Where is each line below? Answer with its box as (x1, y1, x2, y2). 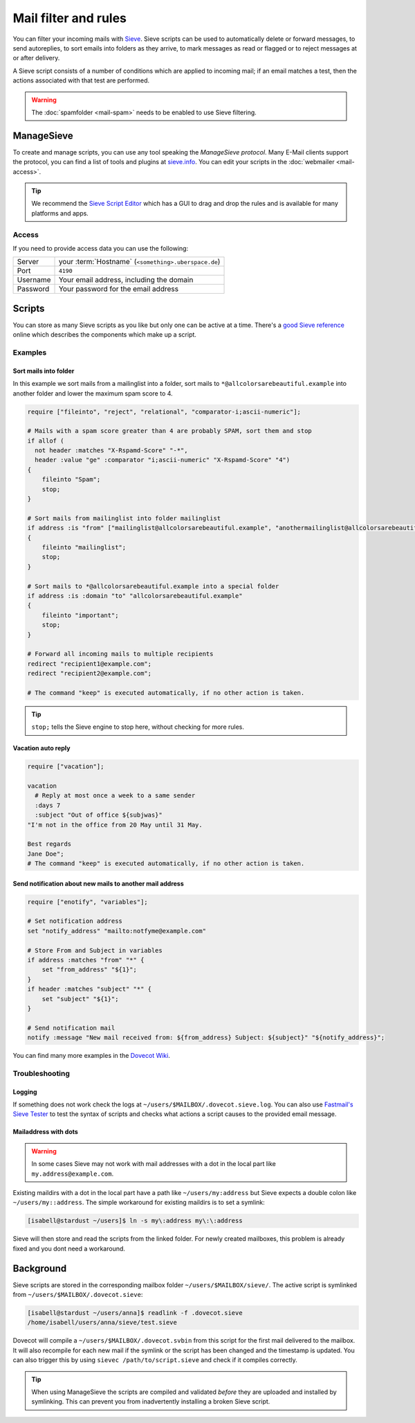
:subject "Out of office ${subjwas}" (35, 811, 163, 819)
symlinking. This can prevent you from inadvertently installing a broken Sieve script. (31, 1397, 270, 1406)
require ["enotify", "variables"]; (27, 898, 148, 905)
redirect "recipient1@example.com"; (27, 660, 152, 668)
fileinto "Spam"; (41, 475, 101, 484)
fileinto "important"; (41, 611, 119, 619)
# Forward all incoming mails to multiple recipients (27, 650, 214, 658)
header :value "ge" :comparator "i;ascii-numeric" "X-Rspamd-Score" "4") (35, 456, 290, 464)
